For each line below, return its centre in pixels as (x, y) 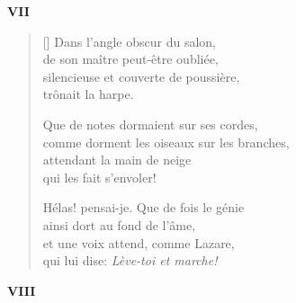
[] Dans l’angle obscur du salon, (130, 41)
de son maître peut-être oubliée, (130, 59)
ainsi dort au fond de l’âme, (119, 224)
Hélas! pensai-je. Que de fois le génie (144, 207)
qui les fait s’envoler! (99, 177)
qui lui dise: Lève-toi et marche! (130, 260)
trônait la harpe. (88, 94)
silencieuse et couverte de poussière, (141, 76)
